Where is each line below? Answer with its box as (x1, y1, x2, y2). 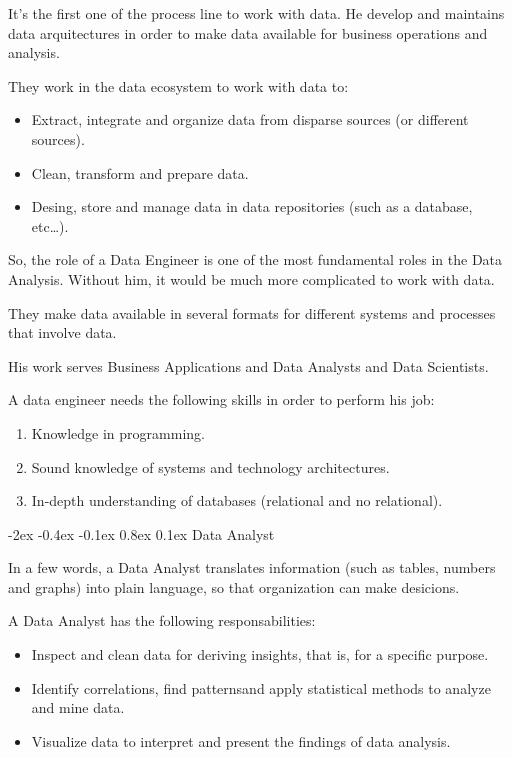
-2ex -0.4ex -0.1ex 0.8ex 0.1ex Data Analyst (8, 523, 275, 544)
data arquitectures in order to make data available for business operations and (8, 22, 488, 43)
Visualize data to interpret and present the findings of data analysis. (31, 730, 451, 751)
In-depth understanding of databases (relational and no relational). (31, 490, 443, 511)
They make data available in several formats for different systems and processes (8, 302, 496, 323)
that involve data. (8, 322, 117, 343)
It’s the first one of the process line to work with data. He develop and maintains (8, 3, 505, 23)
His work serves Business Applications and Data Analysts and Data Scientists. (8, 355, 489, 376)
